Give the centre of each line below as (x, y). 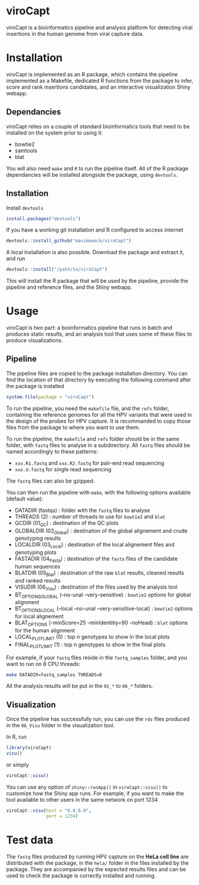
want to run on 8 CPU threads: (43, 664)
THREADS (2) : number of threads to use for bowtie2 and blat (90, 517)
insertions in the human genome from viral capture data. (75, 33)
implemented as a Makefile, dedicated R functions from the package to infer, (100, 80)
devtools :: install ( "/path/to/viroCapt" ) (57, 270)
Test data (30, 840)
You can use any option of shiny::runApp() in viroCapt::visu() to (87, 787)
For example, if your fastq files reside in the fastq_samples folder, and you (97, 657)
